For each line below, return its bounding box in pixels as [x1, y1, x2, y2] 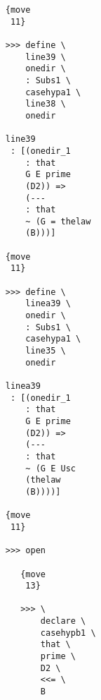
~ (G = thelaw [25, 216, 91, 227]
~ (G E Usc [25, 463, 76, 473]
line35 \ [25, 346, 66, 356]
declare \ [40, 616, 86, 627]
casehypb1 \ [40, 627, 96, 638]
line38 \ [25, 99, 66, 109]
